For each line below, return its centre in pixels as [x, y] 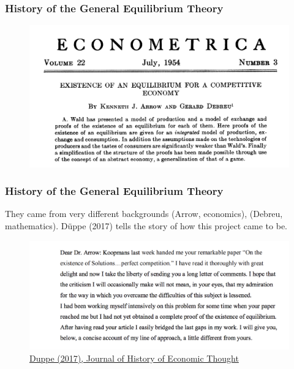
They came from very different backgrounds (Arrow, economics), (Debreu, [144, 214]
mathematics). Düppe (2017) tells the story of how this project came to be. [146, 226]
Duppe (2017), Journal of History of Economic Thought [134, 358]
